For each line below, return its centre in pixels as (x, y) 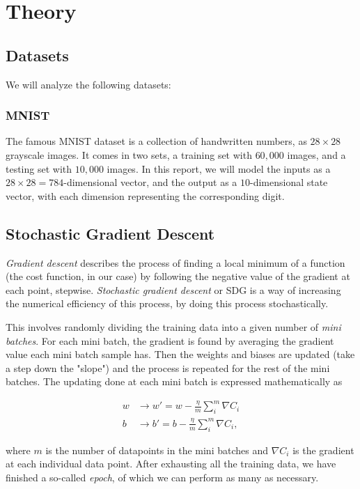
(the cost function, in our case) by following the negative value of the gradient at (178, 276)
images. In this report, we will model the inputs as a (219, 168)
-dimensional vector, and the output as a (150, 182)
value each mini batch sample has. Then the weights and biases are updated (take (180, 354)
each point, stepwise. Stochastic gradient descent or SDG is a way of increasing (173, 289)
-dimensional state (289, 182)
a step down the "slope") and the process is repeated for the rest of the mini (168, 367)
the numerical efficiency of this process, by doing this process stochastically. (167, 303)
